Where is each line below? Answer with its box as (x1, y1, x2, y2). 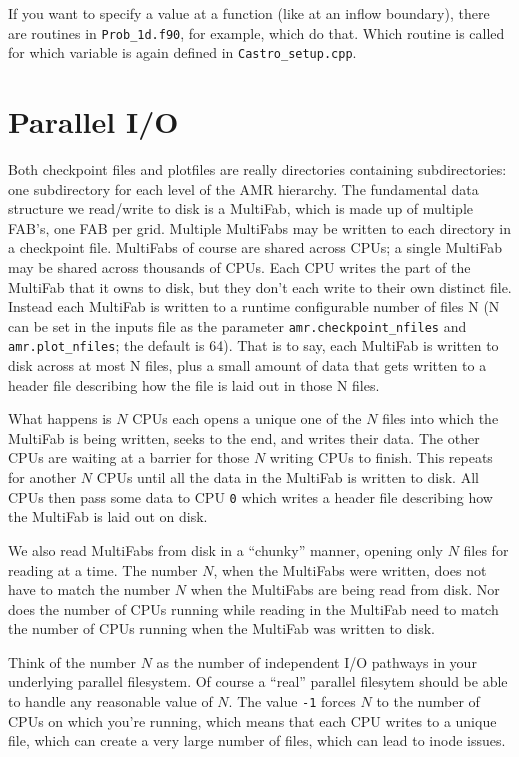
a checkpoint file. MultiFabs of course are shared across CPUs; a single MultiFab (8, 237, 503, 258)
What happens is (8, 408, 112, 429)
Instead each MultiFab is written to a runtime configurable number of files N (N (8, 296, 500, 317)
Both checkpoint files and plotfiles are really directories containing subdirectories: (8, 159, 507, 180)
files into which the (382, 408, 499, 429)
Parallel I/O (8, 101, 179, 142)
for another (8, 467, 77, 488)
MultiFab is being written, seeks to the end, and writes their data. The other (8, 427, 480, 448)
